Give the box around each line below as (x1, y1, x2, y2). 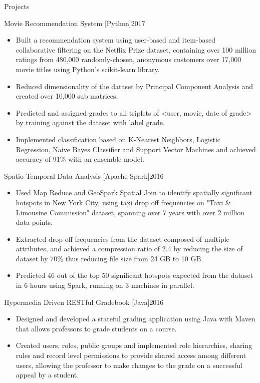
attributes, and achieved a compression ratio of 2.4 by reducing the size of (16, 243, 243, 254)
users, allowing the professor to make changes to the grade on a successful (16, 359, 242, 370)
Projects (4, 1, 30, 11)
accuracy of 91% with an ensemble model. (16, 154, 144, 164)
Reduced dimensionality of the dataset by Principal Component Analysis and (16, 81, 253, 91)
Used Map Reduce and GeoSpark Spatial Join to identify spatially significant (16, 187, 252, 198)
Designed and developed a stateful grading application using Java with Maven (16, 313, 255, 324)
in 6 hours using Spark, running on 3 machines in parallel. (16, 280, 194, 290)
